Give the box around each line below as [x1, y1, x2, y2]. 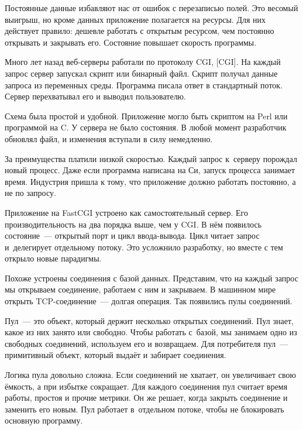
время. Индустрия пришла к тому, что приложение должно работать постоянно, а [5, 175, 296, 187]
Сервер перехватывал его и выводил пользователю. [5, 90, 186, 102]
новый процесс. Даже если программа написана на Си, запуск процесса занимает [5, 164, 295, 176]
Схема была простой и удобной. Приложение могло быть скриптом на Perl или [5, 109, 288, 122]
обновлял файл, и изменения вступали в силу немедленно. [5, 132, 213, 145]
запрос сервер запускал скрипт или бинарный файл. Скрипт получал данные [5, 67, 278, 79]
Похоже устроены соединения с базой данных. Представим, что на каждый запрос [5, 271, 298, 284]
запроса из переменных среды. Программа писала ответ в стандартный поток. [5, 78, 283, 91]
